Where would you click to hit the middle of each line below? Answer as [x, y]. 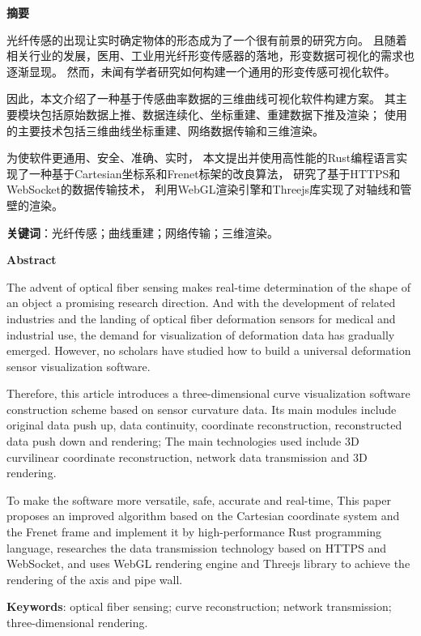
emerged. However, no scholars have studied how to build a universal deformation [209, 350]
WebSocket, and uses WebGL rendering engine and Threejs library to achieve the [208, 563]
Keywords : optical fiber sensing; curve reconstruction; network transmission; [199, 606]
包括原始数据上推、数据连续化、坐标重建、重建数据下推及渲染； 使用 [223, 114]
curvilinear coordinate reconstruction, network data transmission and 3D [187, 457]
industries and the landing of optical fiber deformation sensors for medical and [201, 318]
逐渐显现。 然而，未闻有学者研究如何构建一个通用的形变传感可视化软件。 [201, 71]
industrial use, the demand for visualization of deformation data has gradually [201, 334]
